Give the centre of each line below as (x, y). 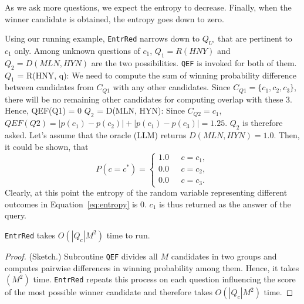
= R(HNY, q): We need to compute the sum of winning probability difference (157, 75)
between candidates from (49, 87)
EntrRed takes (30, 235)
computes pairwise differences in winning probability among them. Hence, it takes (152, 267)
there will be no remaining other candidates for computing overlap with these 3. (148, 99)
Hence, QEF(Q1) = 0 (43, 110)
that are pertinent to (255, 38)
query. (16, 215)
